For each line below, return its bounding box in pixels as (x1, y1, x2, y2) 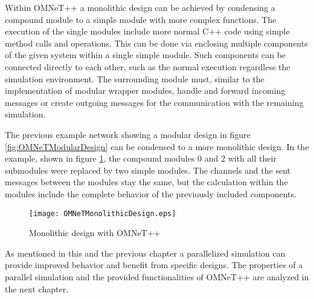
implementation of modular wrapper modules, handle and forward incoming (5, 84, 286, 97)
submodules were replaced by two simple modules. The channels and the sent (5, 163, 290, 176)
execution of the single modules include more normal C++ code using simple (5, 25, 290, 38)
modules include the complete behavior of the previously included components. (5, 187, 296, 200)
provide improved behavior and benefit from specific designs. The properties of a (5, 258, 303, 271)
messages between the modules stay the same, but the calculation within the (5, 176, 288, 188)
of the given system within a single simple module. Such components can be (5, 48, 286, 61)
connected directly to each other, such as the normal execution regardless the (5, 60, 290, 73)
